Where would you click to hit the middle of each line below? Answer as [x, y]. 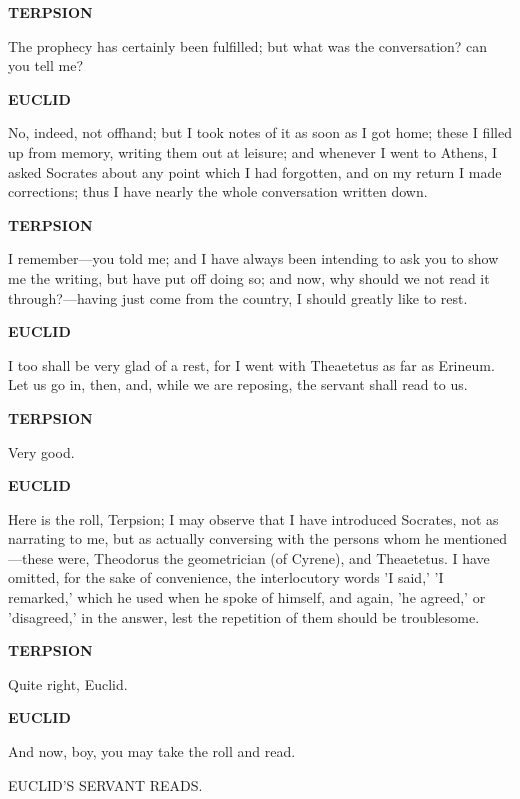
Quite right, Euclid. [68, 683]
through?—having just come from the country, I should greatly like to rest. [238, 297]
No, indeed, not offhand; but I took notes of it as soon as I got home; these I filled [260, 132]
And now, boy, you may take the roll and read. [152, 751]
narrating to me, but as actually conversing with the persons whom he [223, 538]
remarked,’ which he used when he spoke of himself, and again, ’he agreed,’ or [247, 597]
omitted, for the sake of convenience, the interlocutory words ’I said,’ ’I [226, 577]
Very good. [41, 451]
